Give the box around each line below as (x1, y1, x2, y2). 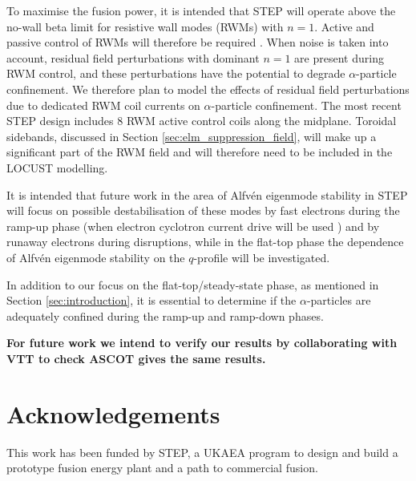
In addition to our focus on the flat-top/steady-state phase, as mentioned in (6, 276, 379, 293)
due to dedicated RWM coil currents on (6, 96, 200, 113)
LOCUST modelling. (6, 159, 108, 176)
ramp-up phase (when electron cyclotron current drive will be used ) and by (6, 217, 380, 234)
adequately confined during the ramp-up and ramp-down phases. (6, 307, 324, 324)
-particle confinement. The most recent (211, 96, 402, 113)
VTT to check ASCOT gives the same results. (6, 350, 266, 366)
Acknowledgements (6, 397, 220, 430)
